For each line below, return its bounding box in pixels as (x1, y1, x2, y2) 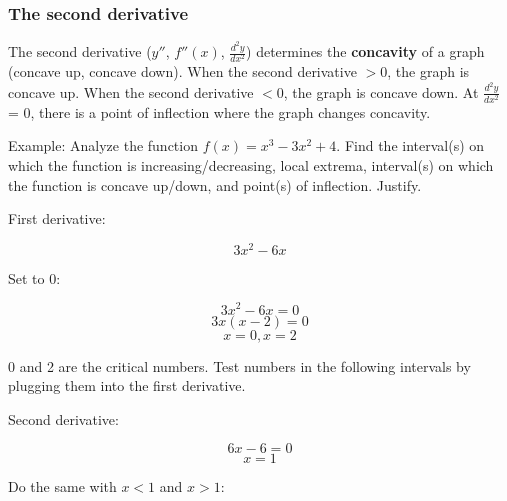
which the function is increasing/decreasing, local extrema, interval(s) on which (8, 155, 494, 176)
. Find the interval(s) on (336, 135, 485, 156)
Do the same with (8, 476, 117, 497)
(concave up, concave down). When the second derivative (8, 61, 357, 82)
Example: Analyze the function (8, 135, 198, 156)
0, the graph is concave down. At (276, 81, 479, 102)
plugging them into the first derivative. (8, 375, 246, 396)
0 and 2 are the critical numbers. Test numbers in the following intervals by (8, 355, 471, 376)
